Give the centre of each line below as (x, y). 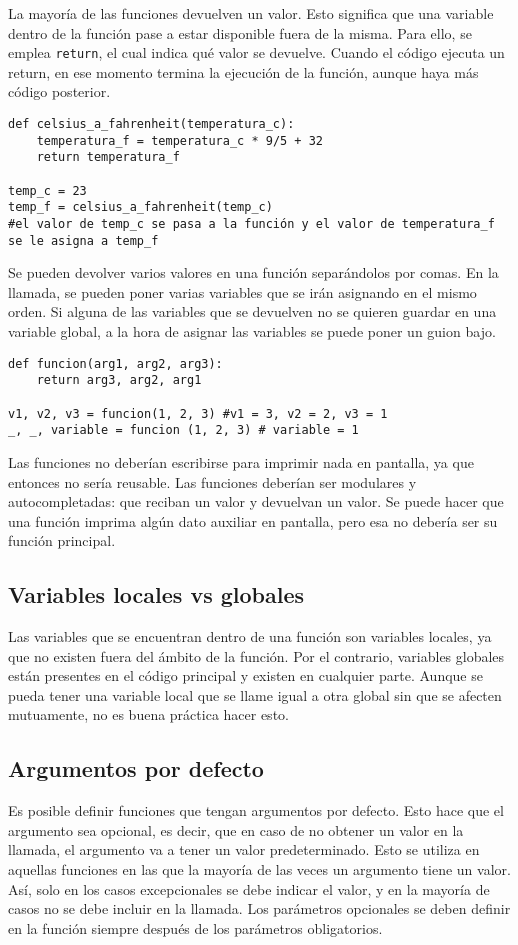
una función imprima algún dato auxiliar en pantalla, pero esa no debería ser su (253, 520)
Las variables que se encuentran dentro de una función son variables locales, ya (250, 636)
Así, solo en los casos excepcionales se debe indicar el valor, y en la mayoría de (249, 888)
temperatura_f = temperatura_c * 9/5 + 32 (179, 140)
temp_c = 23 (47, 190)
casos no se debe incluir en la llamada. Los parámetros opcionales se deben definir (259, 908)
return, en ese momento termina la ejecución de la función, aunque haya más (243, 71)
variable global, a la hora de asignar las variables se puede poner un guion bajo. (252, 331)
